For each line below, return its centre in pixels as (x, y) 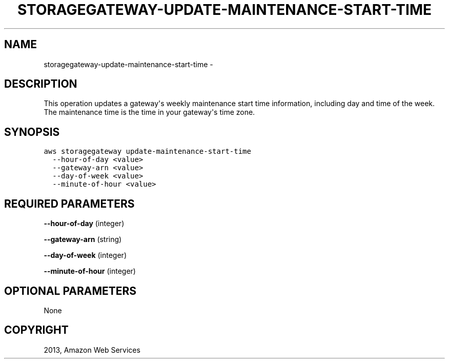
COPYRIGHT (36, 330)
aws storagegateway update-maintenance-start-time (147, 152)
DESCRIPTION (41, 84)
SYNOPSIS (32, 132)
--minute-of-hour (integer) (90, 271)
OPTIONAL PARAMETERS (70, 291)
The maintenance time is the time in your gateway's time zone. (149, 112)
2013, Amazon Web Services (92, 350)
